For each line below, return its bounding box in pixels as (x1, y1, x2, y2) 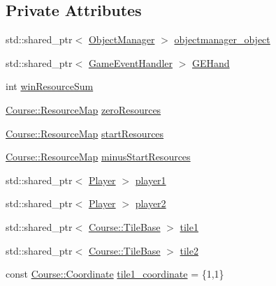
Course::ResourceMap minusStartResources (6, 149, 191, 164)
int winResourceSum (6, 79, 94, 93)
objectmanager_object (174, 32, 270, 47)
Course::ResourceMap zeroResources (6, 102, 161, 116)
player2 (135, 196, 166, 211)
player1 (135, 172, 166, 187)
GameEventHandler (88, 55, 173, 70)
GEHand (192, 55, 230, 70)
